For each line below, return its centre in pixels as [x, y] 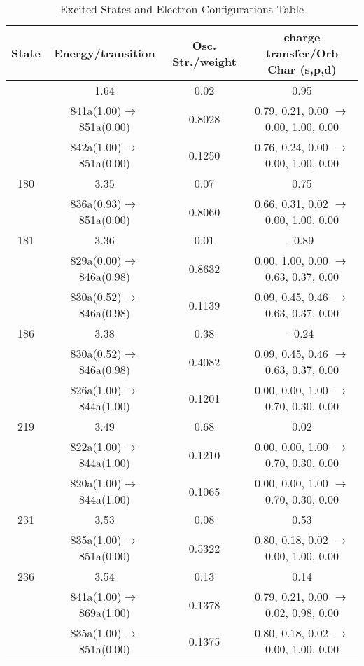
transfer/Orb [302, 53]
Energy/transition [105, 53]
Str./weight [204, 61]
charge [302, 37]
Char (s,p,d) [302, 69]
